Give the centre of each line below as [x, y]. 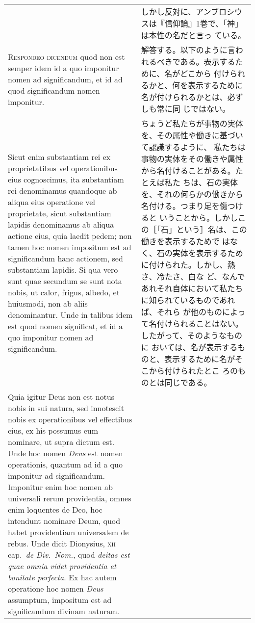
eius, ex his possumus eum [53, 430]
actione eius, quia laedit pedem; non [70, 236]
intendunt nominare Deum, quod [64, 521]
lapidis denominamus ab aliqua [61, 224]
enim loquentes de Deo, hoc [55, 509]
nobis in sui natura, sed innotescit [66, 408]
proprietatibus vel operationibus [63, 168]
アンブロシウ [219, 12]
